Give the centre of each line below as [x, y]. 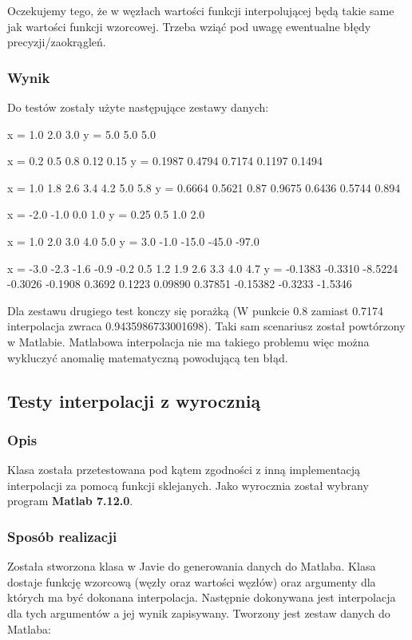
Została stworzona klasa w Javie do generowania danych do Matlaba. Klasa [192, 566]
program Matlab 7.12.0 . [70, 501]
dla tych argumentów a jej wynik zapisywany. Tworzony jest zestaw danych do [199, 612]
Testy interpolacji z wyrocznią [134, 400]
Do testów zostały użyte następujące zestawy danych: [138, 107]
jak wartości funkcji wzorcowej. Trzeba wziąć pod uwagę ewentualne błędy [189, 26]
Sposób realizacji [62, 536]
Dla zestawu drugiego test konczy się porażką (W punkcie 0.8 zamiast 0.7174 [196, 310]
